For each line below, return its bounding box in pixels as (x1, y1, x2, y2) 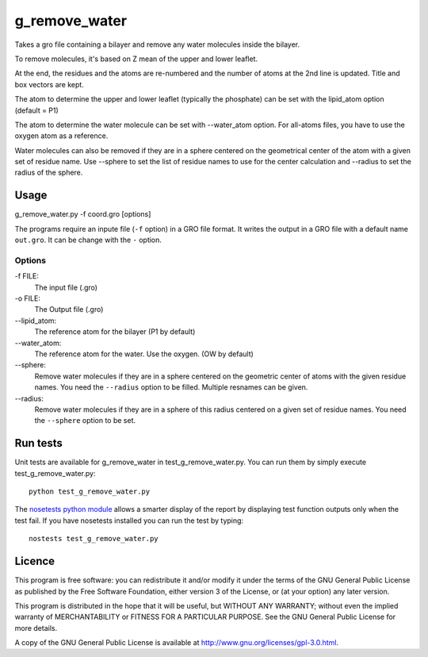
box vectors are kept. (14, 79, 85, 89)
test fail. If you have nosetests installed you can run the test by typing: (14, 516, 244, 525)
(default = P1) (14, 106, 59, 115)
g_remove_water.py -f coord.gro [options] (14, 209, 151, 219)
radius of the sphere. (14, 167, 83, 178)
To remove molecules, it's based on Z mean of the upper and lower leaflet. (14, 54, 258, 63)
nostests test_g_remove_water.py (29, 534, 159, 544)
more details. (14, 623, 58, 632)
